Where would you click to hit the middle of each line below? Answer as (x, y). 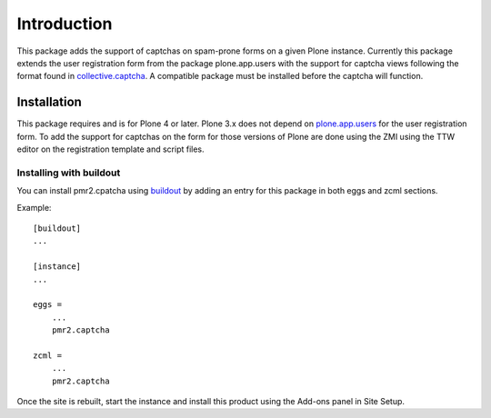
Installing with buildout (69, 173)
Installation (49, 102)
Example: (34, 207)
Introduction (65, 24)
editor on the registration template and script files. (110, 149)
